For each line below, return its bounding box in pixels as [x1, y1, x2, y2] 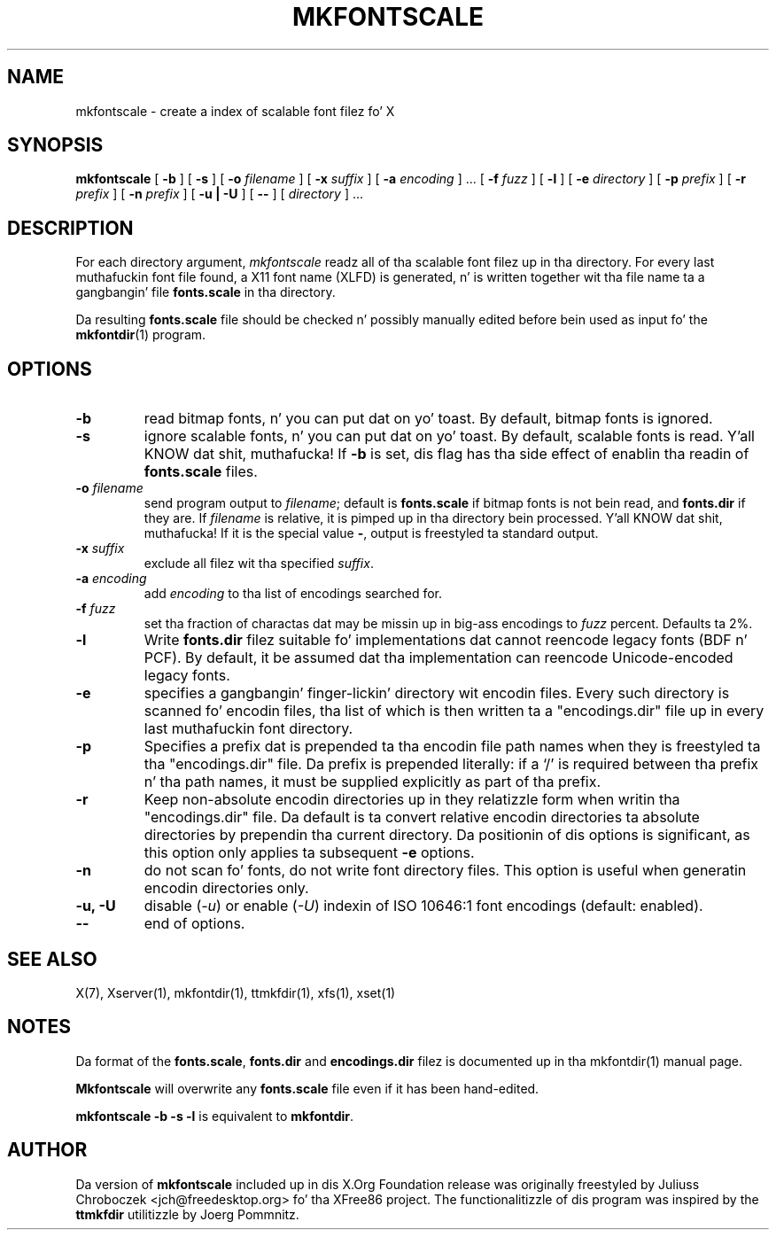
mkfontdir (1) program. [75, 327, 206, 343]
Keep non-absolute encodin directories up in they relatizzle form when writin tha [144, 790, 680, 809]
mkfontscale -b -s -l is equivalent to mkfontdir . [75, 1108, 354, 1124]
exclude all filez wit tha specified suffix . [144, 556, 374, 572]
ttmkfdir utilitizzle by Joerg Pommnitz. [75, 1206, 299, 1222]
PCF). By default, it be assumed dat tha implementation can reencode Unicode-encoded [144, 649, 733, 667]
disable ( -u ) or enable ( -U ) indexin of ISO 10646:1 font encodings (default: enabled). [144, 897, 703, 915]
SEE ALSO [7, 947, 97, 970]
